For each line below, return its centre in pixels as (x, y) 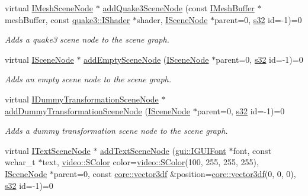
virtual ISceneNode (39, 59)
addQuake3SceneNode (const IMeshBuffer (179, 8)
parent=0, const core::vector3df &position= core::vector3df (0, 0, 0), (175, 173)
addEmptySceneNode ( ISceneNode (146, 59)
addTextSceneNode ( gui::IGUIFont (163, 150)
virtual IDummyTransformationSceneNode (82, 99)
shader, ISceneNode (172, 19)
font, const (252, 150)
